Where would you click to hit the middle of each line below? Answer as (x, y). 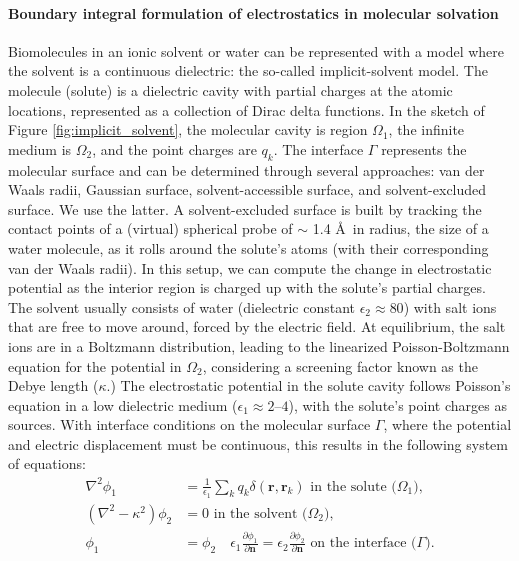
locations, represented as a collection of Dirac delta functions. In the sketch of (246, 109)
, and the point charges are (174, 148)
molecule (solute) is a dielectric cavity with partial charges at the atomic (230, 89)
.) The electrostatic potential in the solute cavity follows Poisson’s (308, 385)
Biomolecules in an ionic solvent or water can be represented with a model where (256, 50)
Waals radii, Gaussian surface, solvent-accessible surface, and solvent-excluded (247, 189)
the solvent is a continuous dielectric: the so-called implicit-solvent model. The (248, 70)
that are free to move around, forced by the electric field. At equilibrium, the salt (257, 326)
